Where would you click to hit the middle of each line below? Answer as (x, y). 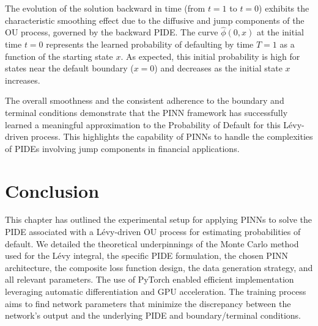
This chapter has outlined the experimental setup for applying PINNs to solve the (158, 219)
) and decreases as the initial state (218, 68)
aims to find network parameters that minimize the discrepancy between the (148, 303)
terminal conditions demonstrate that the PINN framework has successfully (146, 112)
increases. (23, 80)
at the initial (280, 32)
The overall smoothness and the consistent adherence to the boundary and (145, 100)
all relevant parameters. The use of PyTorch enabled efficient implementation (150, 279)
